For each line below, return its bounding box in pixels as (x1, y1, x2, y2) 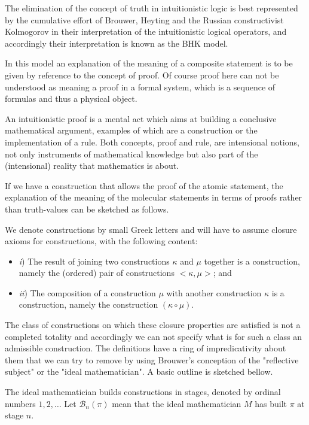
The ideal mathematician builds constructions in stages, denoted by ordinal (5, 385, 281, 398)
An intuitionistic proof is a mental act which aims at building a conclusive (5, 112, 277, 125)
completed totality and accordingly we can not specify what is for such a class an (5, 330, 302, 342)
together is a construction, (204, 254, 300, 267)
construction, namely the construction (19, 298, 158, 311)
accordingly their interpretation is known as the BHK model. (5, 37, 228, 49)
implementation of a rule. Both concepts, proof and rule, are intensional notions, (5, 135, 299, 148)
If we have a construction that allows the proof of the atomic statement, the (5, 179, 283, 192)
